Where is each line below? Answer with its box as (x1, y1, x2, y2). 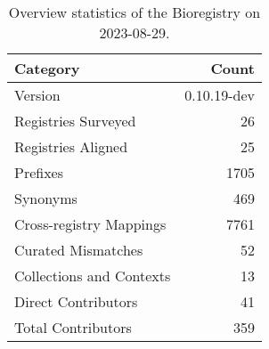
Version (14, 85, 61, 105)
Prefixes (14, 162, 64, 183)
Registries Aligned (14, 136, 128, 157)
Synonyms (14, 188, 77, 208)
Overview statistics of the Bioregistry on (8, 2, 261, 22)
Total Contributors (14, 317, 132, 337)
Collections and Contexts (14, 265, 171, 286)
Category (14, 58, 80, 78)
